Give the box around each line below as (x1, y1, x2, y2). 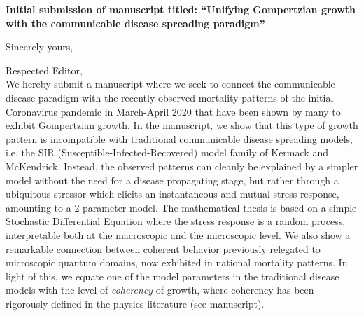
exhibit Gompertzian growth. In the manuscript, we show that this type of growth (6, 118, 358, 132)
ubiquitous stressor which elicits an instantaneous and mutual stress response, (6, 186, 339, 201)
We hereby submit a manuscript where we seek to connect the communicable (6, 76, 335, 91)
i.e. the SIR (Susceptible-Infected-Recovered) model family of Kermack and (6, 145, 328, 160)
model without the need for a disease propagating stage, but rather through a (6, 172, 339, 187)
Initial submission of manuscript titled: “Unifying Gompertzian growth (6, 2, 356, 16)
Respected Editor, (6, 62, 83, 77)
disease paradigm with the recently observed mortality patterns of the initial (6, 90, 334, 104)
